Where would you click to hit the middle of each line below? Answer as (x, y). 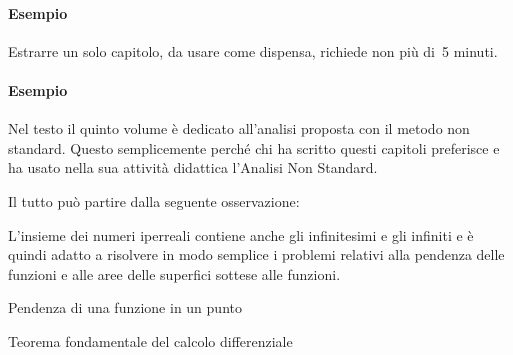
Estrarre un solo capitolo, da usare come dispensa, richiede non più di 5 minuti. (253, 50)
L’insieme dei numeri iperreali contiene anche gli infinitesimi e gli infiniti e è (241, 234)
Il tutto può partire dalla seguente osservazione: (154, 200)
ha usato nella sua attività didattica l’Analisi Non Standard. (193, 167)
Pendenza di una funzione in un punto (125, 307)
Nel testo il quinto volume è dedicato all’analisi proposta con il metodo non (239, 128)
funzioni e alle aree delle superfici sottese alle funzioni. (174, 273)
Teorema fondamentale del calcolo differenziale (150, 340)
